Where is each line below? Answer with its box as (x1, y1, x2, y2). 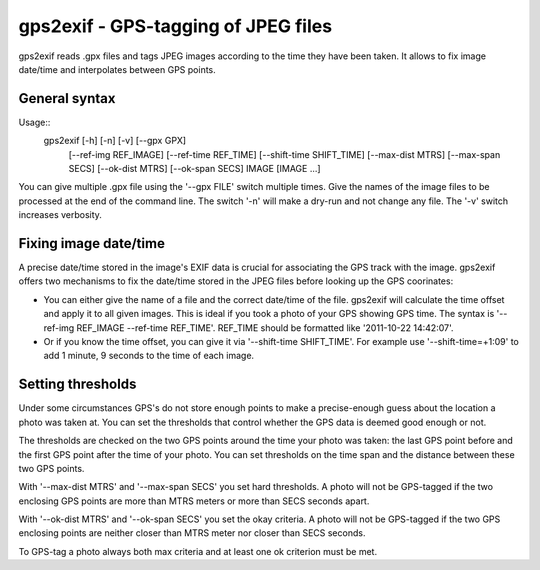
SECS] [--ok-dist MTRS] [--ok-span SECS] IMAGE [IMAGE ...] (68, 163, 321, 175)
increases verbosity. (18, 209, 102, 221)
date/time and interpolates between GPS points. (18, 63, 217, 75)
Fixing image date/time (18, 235, 165, 252)
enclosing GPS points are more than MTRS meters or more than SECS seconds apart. (18, 495, 370, 507)
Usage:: (18, 116, 51, 128)
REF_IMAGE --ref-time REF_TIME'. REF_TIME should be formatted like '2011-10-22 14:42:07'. (76, 321, 454, 334)
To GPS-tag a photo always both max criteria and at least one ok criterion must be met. (18, 545, 378, 557)
